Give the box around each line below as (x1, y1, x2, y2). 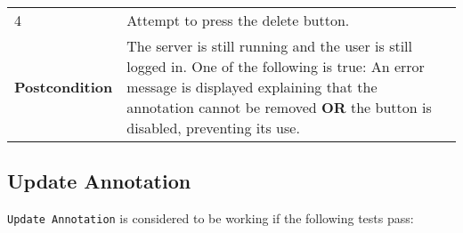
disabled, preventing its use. (126, 117, 300, 138)
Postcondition (14, 76, 113, 97)
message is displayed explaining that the (126, 76, 378, 97)
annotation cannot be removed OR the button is (126, 97, 432, 117)
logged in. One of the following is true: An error (126, 56, 425, 76)
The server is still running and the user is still (126, 36, 413, 56)
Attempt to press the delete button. (126, 10, 350, 30)
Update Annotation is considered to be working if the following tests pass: (7, 209, 414, 228)
